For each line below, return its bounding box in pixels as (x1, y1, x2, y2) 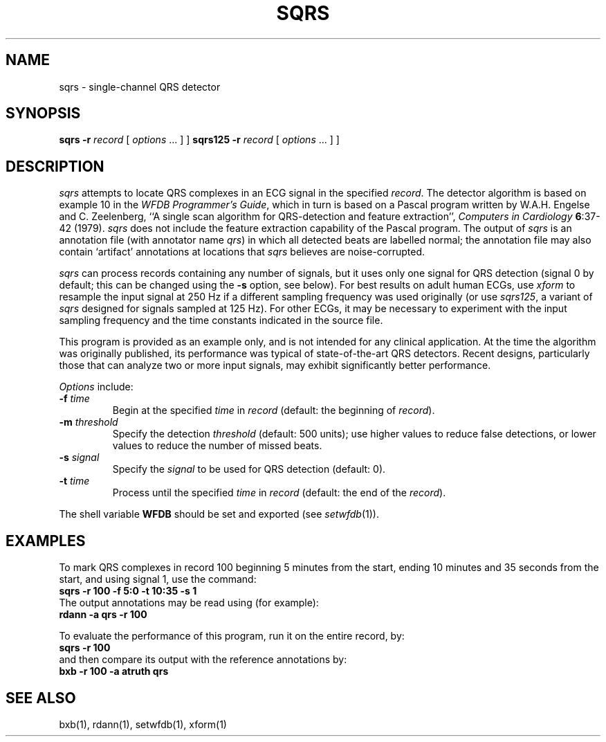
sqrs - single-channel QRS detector (59, 80, 221, 93)
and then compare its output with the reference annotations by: (59, 653, 347, 666)
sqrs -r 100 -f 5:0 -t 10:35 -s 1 (59, 585, 197, 597)
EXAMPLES (6, 532, 86, 550)
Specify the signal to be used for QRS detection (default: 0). (112, 463, 386, 476)
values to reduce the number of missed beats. (112, 440, 322, 452)
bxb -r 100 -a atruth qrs (59, 665, 169, 678)
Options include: (59, 381, 134, 393)
